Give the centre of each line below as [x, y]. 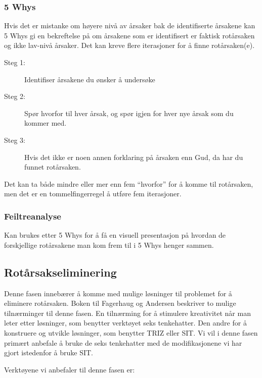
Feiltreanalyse [33, 216]
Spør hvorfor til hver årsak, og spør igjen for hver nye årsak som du [129, 113]
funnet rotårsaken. [53, 167]
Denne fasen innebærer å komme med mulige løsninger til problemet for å [118, 293]
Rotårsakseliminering [60, 272]
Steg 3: [15, 140]
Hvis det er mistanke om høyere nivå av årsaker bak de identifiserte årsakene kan [130, 25]
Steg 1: [15, 62]
